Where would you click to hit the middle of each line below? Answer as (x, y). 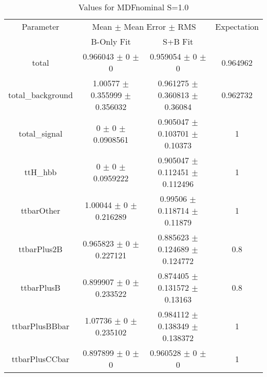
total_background (41, 95)
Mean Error (145, 26)
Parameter (41, 26)
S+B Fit (178, 41)
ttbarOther (41, 210)
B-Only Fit (111, 41)
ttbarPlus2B (41, 249)
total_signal (41, 133)
